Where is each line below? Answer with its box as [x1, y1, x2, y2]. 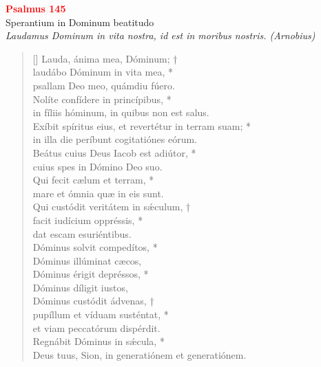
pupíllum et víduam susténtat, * [32, 307, 169, 322]
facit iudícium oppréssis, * [32, 212, 143, 227]
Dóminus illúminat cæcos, [32, 253, 142, 267]
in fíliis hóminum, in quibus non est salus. [32, 105, 209, 120]
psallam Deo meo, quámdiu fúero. [32, 78, 175, 92]
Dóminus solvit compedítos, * [32, 240, 158, 254]
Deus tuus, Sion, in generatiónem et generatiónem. [32, 347, 247, 362]
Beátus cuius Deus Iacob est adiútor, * [32, 145, 196, 159]
